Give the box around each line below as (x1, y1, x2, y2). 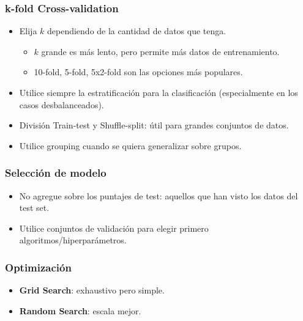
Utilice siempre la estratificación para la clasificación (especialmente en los (19, 86, 298, 98)
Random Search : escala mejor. (19, 304, 141, 317)
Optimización (5, 259, 72, 275)
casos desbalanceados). (19, 98, 104, 111)
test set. (19, 201, 50, 214)
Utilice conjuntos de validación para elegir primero (19, 221, 209, 234)
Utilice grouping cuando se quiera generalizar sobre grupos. (19, 139, 242, 152)
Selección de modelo (5, 165, 107, 180)
